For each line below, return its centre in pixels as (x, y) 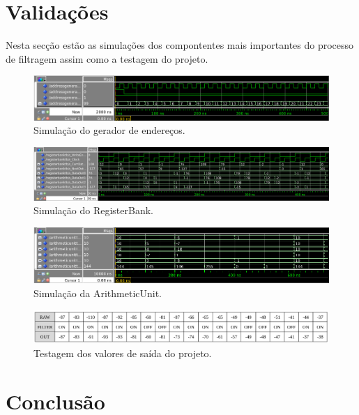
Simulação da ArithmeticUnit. (98, 293)
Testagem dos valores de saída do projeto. (123, 353)
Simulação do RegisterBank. (94, 210)
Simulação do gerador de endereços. (109, 130)
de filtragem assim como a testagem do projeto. (107, 58)
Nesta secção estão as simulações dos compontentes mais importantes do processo (180, 45)
